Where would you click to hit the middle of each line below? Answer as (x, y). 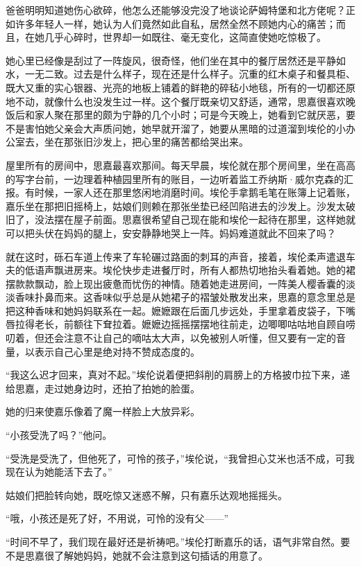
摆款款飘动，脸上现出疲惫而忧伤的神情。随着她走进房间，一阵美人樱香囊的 (176, 283)
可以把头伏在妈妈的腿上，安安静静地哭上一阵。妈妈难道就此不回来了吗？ (171, 233)
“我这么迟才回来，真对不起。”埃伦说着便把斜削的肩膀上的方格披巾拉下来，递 (178, 375)
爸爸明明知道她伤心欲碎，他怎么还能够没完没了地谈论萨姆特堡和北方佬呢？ (176, 10)
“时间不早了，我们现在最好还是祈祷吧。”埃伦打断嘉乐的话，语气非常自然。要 (178, 541)
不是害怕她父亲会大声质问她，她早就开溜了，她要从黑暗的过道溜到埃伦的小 (176, 128)
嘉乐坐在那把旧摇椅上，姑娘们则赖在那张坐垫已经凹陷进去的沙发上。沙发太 (176, 206)
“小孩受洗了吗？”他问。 (59, 435)
